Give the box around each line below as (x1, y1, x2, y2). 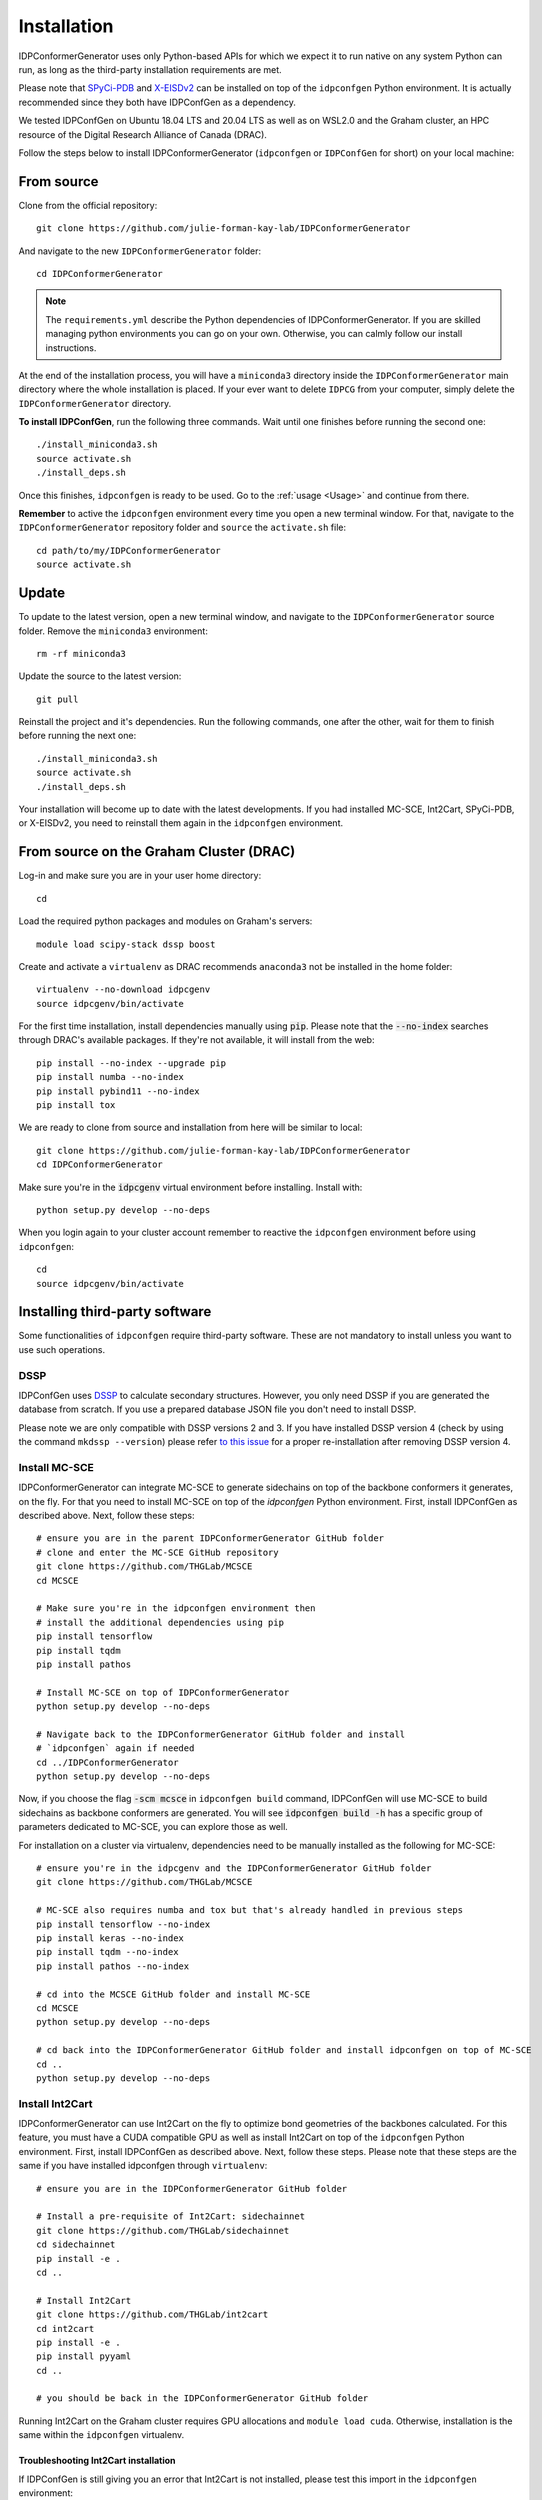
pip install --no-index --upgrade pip (36, 1057, 227, 1069)
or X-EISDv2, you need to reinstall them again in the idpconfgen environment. (18, 817, 344, 829)
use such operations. (18, 1343, 105, 1355)
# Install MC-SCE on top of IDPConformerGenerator (36, 1686, 290, 1698)
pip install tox (36, 1100, 116, 1111)
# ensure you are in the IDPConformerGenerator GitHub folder (36, 2183, 348, 2194)
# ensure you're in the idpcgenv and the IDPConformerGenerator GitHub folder (36, 1863, 432, 1874)
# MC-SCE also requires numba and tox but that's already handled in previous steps (36, 1905, 464, 1916)
